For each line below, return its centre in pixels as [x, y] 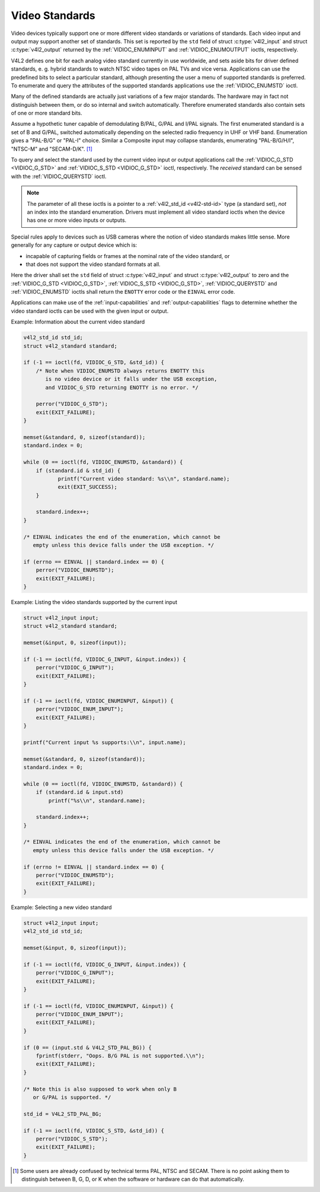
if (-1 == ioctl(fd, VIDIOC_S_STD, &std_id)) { [94, 1131]
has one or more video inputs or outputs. [77, 220]
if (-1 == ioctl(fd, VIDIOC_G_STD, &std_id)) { [94, 363]
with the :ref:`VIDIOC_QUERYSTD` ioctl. [59, 176]
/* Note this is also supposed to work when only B [100, 1089]
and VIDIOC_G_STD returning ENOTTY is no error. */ [122, 387]
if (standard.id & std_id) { [78, 471]
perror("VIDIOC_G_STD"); [72, 404]
